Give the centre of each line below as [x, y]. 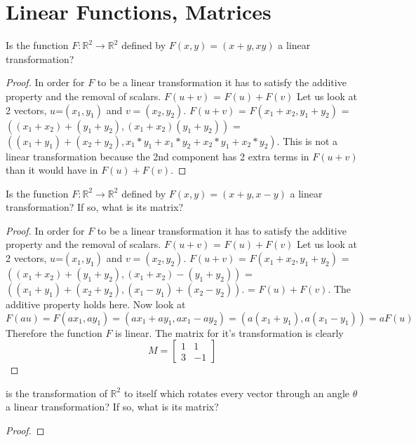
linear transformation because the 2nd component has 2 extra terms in [157, 156]
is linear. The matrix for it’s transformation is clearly [229, 332]
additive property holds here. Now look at [96, 304]
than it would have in [52, 170]
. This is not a [307, 140]
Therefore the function [54, 332]
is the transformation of [56, 393]
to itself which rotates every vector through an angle [237, 393]
